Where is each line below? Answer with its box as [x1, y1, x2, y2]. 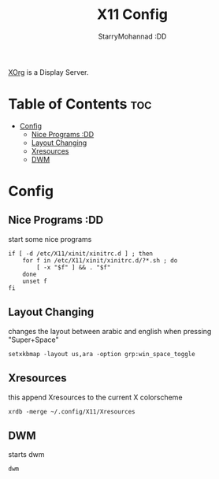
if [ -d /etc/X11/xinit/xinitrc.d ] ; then [8, 250, 154, 258]
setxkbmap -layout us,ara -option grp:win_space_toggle [8, 350, 195, 358]
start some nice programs [8, 234, 92, 243]
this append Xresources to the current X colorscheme [8, 392, 183, 402]
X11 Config [97, 6, 168, 24]
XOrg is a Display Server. [8, 67, 89, 76]
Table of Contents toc [8, 95, 152, 113]
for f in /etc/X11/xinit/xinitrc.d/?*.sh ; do [22, 256, 178, 265]
